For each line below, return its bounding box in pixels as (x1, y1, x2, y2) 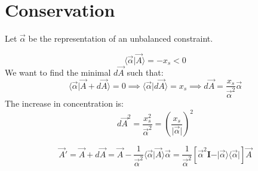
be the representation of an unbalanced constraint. (28, 32, 213, 45)
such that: (127, 66, 164, 79)
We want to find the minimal (5, 66, 111, 79)
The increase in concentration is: (5, 97, 124, 110)
